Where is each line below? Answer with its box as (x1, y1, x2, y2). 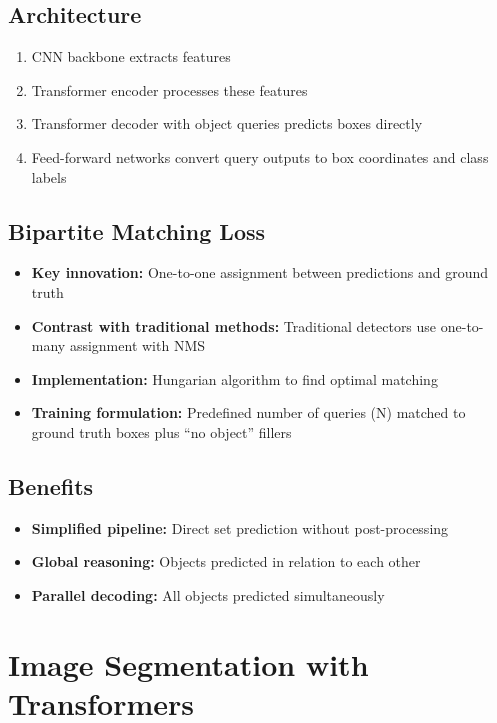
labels (31, 166, 67, 187)
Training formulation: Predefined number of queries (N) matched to (31, 402, 466, 423)
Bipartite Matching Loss (8, 215, 266, 246)
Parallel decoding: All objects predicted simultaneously (31, 584, 385, 605)
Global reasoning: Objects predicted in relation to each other (31, 551, 421, 572)
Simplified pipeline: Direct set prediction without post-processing (31, 517, 449, 538)
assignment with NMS (69, 335, 206, 356)
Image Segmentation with (8, 643, 369, 684)
